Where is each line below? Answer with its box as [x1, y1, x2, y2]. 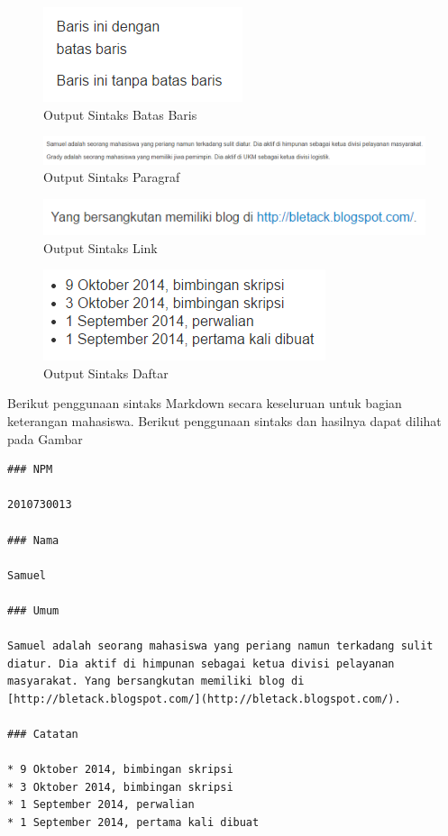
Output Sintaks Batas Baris [43, 104, 197, 123]
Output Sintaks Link [43, 238, 158, 257]
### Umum [7, 604, 59, 617]
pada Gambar [7, 429, 83, 448]
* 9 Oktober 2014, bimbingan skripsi [7, 763, 233, 777]
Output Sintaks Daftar [43, 363, 169, 382]
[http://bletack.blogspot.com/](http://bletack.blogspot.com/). [7, 692, 401, 705]
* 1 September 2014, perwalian [7, 798, 195, 812]
